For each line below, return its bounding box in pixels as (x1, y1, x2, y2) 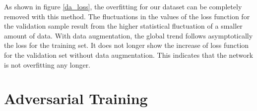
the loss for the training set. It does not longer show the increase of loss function (4, 40, 249, 50)
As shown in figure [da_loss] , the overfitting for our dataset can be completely (4, 1, 242, 11)
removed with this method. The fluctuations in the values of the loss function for (4, 11, 250, 21)
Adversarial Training (4, 88, 148, 109)
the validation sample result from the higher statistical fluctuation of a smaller (4, 21, 243, 31)
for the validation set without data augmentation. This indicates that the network (4, 49, 253, 60)
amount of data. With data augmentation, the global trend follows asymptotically (4, 30, 253, 40)
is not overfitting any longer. (4, 59, 91, 70)
